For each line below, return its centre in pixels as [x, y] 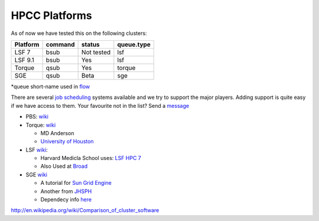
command [60, 44]
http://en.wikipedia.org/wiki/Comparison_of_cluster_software [85, 210]
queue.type [134, 44]
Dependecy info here [66, 200]
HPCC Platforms [52, 15]
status [90, 44]
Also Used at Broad [64, 166]
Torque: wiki [41, 125]
